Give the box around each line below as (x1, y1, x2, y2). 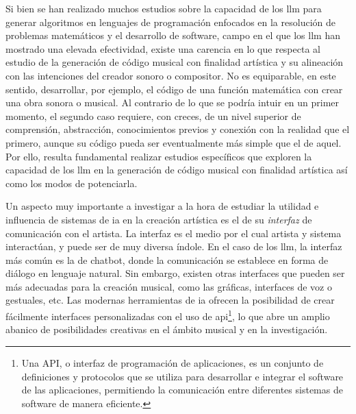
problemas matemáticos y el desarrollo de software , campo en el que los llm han (5, 28, 340, 42)
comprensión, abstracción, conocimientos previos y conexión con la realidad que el (5, 122, 350, 136)
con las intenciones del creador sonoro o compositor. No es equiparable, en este (5, 68, 336, 82)
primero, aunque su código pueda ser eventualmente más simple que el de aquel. (5, 135, 342, 149)
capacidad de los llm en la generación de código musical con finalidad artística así (5, 162, 348, 177)
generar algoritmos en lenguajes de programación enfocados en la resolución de (5, 14, 335, 29)
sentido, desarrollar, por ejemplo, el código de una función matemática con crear (5, 82, 343, 96)
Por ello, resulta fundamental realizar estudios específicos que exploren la (5, 149, 312, 163)
